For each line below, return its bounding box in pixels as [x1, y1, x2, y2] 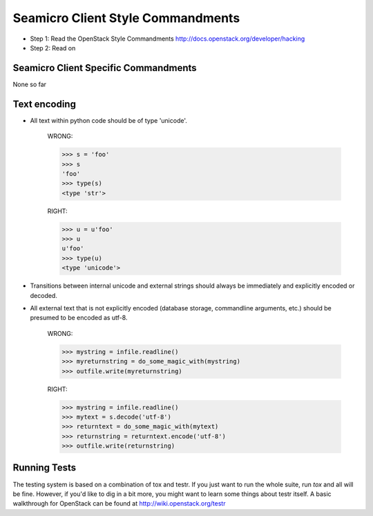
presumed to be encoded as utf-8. [30, 314, 128, 322]
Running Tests [12, 462, 76, 474]
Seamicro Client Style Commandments [12, 10, 240, 26]
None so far [12, 80, 47, 88]
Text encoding [12, 98, 76, 110]
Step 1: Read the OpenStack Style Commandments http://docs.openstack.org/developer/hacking [30, 34, 305, 43]
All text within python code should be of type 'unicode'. [30, 116, 188, 124]
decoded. [30, 291, 58, 299]
